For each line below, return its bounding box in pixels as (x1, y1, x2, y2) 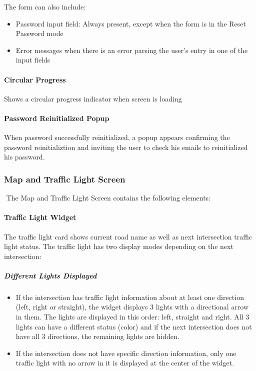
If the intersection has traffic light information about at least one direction (15, 291, 244, 302)
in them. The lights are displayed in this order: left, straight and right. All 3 (15, 311, 249, 322)
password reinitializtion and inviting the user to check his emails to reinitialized (4, 141, 248, 152)
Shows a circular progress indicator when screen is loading (4, 93, 182, 103)
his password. (4, 151, 45, 162)
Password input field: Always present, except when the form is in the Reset (15, 18, 246, 28)
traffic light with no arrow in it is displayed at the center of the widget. (15, 357, 234, 368)
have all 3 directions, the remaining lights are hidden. (15, 331, 179, 341)
